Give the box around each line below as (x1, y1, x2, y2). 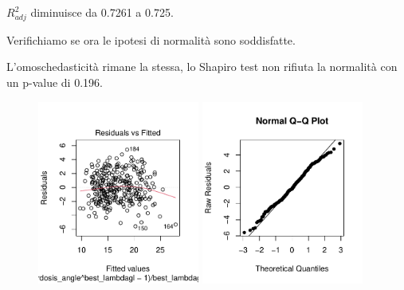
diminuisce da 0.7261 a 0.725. (30, 4, 174, 20)
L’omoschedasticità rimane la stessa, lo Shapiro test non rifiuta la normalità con (6, 58, 398, 75)
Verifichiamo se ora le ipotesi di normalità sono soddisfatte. (6, 31, 296, 48)
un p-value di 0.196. (6, 73, 103, 90)
